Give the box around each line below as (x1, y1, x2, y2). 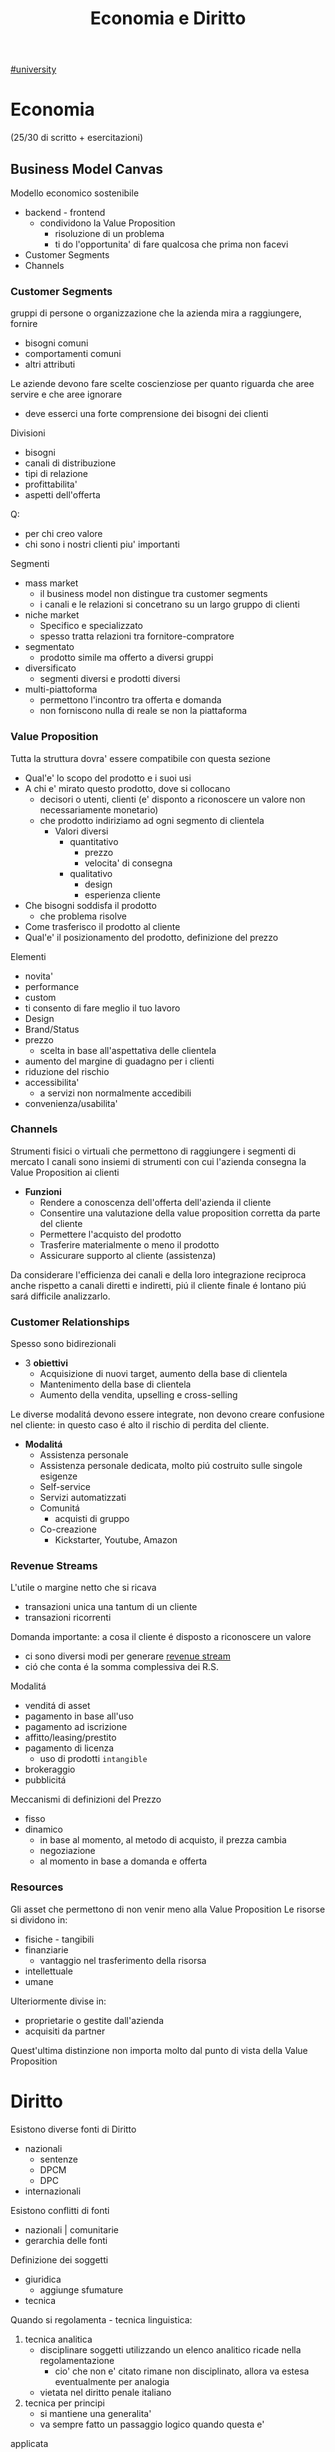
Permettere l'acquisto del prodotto (39, 1228, 182, 1240)
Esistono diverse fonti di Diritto (10, 2123, 137, 2135)
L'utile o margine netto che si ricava (10, 1582, 157, 1594)
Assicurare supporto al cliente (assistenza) (39, 1249, 217, 1261)
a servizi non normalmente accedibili (39, 1087, 192, 1099)
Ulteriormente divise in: (10, 1995, 107, 2007)
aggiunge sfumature (39, 2283, 124, 2296)
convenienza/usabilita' (24, 1097, 118, 1109)
